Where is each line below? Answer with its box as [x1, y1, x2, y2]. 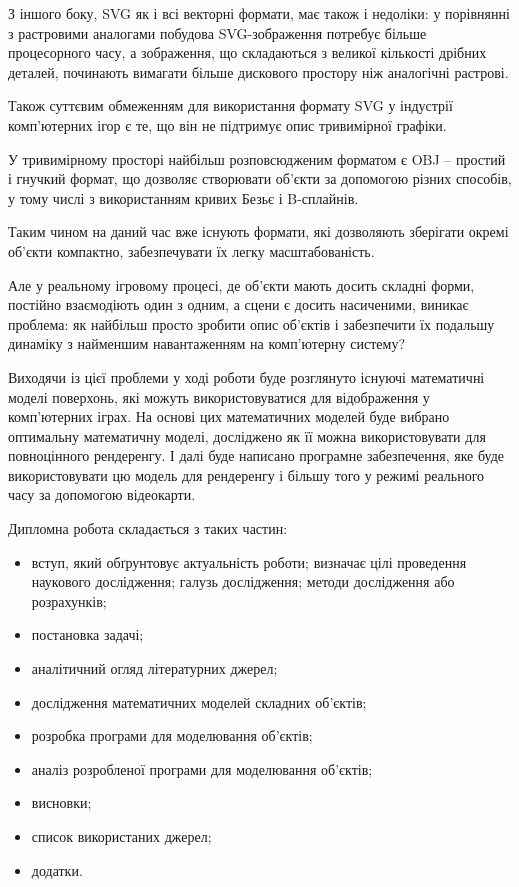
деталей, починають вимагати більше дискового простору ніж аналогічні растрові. [8, 61, 509, 82]
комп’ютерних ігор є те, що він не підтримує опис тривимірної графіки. [8, 114, 447, 135]
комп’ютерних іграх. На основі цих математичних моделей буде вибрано [8, 406, 450, 427]
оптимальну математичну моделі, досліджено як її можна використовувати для [8, 425, 486, 446]
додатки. [31, 859, 83, 880]
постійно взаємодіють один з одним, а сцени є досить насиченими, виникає [8, 294, 469, 315]
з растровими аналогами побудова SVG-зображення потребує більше [8, 22, 427, 43]
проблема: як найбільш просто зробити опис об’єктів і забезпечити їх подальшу [8, 313, 495, 334]
